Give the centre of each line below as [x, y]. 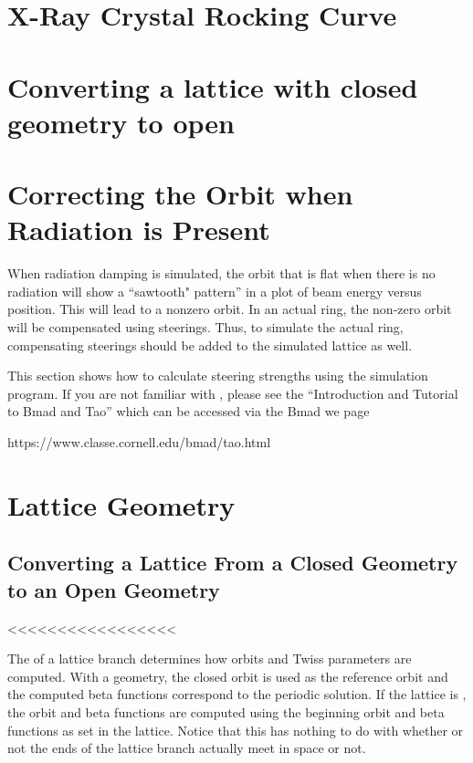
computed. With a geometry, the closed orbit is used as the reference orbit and [228, 676]
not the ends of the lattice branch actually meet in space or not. [187, 748]
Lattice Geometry [121, 504]
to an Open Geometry [114, 589]
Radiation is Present [139, 230]
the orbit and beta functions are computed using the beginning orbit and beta [226, 711]
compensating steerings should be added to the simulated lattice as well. [210, 345]
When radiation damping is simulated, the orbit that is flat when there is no [221, 273]
